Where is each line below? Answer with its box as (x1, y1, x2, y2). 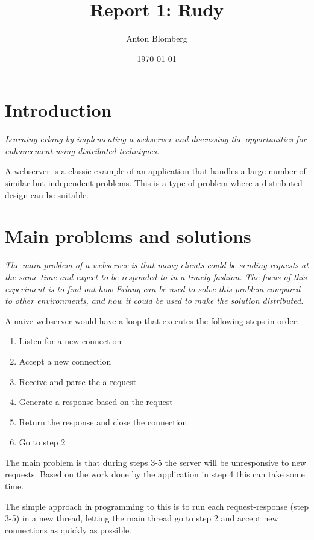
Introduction (5, 98, 112, 122)
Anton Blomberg (126, 32, 187, 45)
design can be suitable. (5, 188, 89, 201)
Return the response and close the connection (19, 415, 187, 428)
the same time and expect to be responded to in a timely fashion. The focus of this (5, 270, 307, 283)
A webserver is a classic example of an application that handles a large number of (5, 165, 306, 177)
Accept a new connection (19, 354, 111, 367)
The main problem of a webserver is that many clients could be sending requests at (5, 259, 309, 271)
